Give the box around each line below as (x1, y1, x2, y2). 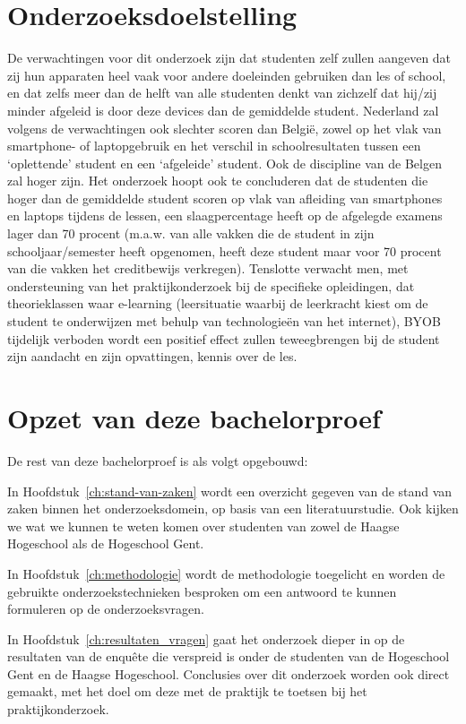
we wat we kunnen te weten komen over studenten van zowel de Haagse (7, 516, 400, 535)
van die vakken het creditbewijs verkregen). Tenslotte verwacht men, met (7, 259, 409, 278)
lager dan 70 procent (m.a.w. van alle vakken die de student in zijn (7, 224, 375, 243)
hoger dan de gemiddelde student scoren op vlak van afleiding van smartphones (7, 188, 443, 207)
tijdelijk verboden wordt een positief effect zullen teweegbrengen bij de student (7, 329, 440, 348)
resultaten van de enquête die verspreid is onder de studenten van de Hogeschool (7, 647, 450, 666)
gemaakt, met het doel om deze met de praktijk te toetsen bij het (7, 682, 367, 701)
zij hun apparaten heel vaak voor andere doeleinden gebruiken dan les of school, (7, 65, 446, 84)
